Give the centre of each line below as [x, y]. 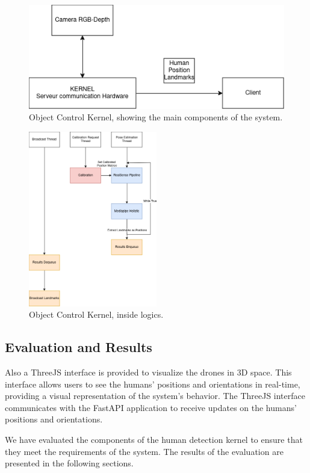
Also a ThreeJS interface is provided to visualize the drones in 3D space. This [148, 372]
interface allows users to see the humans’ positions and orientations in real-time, [153, 384]
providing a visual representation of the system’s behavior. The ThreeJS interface [155, 396]
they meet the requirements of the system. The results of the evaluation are [144, 451]
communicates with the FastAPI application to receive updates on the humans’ [151, 407]
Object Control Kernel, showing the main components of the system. [156, 117]
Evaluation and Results [79, 347]
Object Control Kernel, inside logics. [96, 314]
